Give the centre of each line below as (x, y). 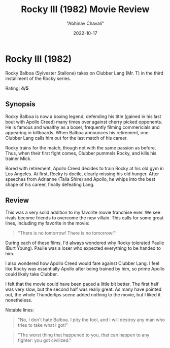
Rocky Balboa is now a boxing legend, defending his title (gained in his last (83, 116)
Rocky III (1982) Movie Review (85, 9)
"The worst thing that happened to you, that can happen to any (83, 335)
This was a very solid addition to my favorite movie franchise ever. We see (83, 212)
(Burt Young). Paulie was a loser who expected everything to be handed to (83, 248)
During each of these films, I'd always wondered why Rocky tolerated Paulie (85, 243)
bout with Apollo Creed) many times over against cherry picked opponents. (84, 122)
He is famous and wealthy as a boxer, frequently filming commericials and (82, 127)
